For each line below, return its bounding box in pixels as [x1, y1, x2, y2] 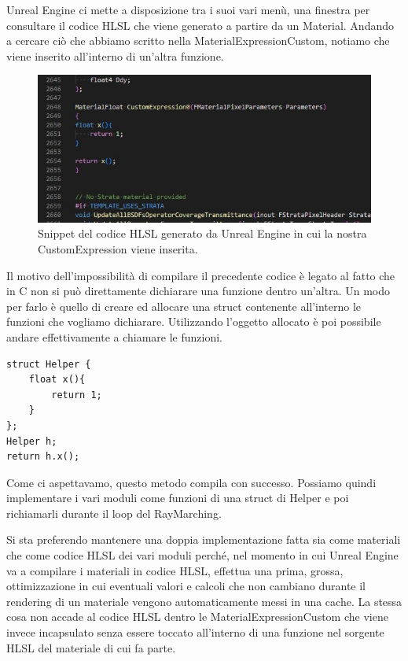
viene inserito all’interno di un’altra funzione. [6, 47, 224, 64]
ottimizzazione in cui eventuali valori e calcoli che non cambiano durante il [6, 578, 366, 594]
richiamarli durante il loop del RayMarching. [6, 504, 222, 521]
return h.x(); [6, 451, 80, 463]
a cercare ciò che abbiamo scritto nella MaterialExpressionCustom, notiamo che [6, 32, 390, 49]
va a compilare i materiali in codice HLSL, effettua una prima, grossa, [6, 562, 344, 578]
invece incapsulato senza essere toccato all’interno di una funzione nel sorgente [6, 624, 384, 641]
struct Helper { [6, 358, 91, 370]
